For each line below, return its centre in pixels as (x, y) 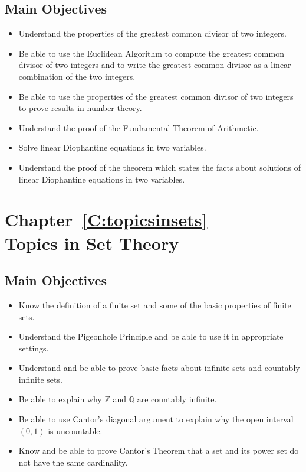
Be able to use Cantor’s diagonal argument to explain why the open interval (156, 419)
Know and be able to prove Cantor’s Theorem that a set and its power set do (159, 450)
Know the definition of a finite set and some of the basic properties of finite (155, 305)
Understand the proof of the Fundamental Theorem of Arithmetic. (139, 127)
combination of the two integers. (77, 76)
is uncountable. (75, 430)
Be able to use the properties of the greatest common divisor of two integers (156, 96)
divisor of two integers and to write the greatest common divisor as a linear (155, 65)
